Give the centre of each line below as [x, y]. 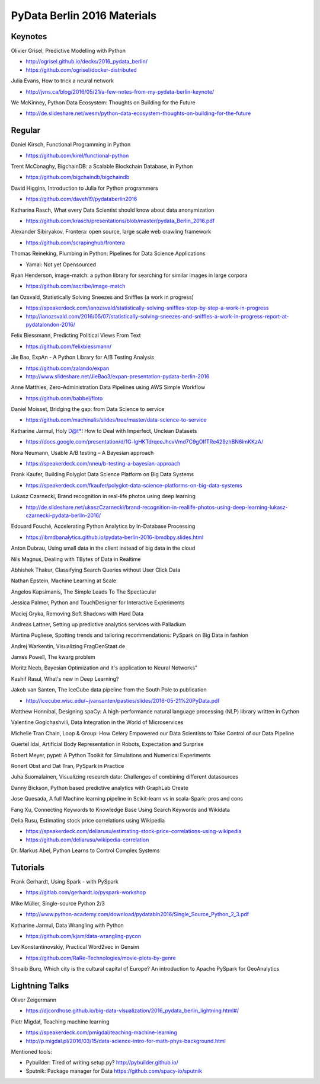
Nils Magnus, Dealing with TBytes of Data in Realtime [76, 559]
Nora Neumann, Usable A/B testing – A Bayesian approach [82, 452]
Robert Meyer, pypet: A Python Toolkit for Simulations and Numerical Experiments [111, 755]
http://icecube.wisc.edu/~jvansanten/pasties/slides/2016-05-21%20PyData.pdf [123, 700]
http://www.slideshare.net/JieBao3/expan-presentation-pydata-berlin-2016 [118, 376]
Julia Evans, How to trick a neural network [63, 81]
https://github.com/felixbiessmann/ [69, 346]
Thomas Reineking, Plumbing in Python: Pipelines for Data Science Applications [108, 254]
